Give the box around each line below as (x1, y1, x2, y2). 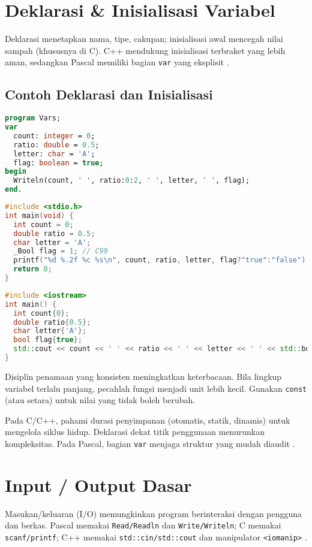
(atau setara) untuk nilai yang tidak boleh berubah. (5, 394, 196, 406)
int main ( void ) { (5, 211, 74, 220)
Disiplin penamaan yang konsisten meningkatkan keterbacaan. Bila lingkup (5, 370, 282, 382)
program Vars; (5, 114, 61, 123)
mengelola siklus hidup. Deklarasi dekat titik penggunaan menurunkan (5, 425, 265, 438)
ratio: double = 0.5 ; (13, 140, 100, 149)
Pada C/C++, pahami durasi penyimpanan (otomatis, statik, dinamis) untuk (5, 413, 290, 426)
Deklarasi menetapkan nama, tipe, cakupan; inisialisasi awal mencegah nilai (5, 32, 283, 45)
